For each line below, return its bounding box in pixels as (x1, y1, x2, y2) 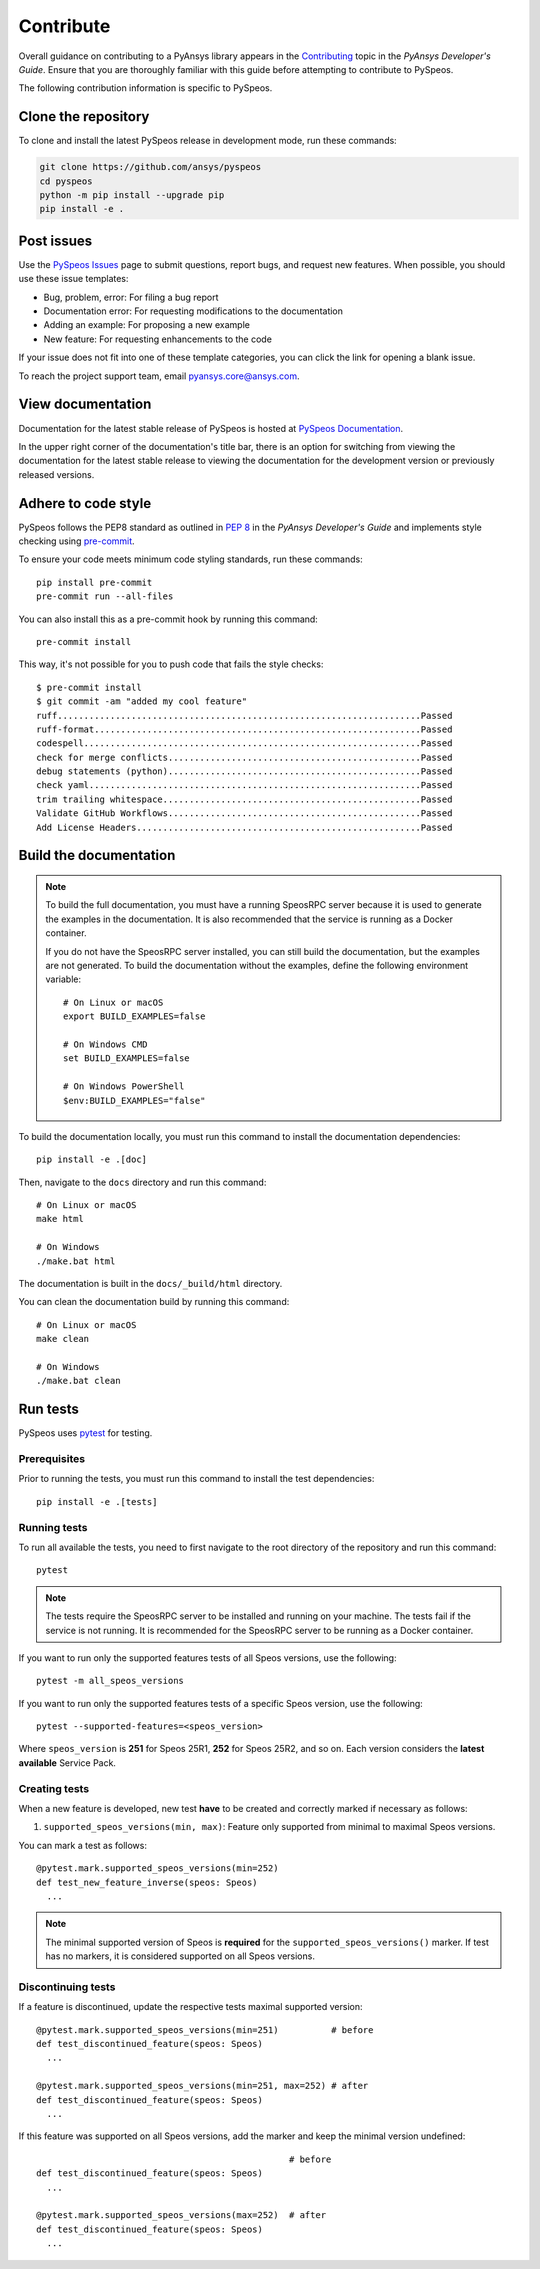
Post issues (18, 232, 93, 249)
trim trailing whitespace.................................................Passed (36, 793, 453, 805)
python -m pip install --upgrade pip (39, 190, 225, 200)
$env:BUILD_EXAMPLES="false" (63, 1095, 206, 1106)
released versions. (18, 468, 95, 480)
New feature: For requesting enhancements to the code (43, 333, 272, 345)
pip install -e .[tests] (36, 1496, 158, 1507)
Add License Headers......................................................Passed (36, 821, 453, 833)
